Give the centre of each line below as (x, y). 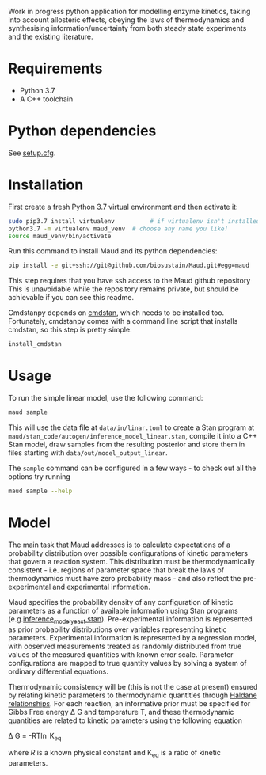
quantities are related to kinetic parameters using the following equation (125, 720)
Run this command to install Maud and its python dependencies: (113, 251)
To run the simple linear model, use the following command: (106, 398)
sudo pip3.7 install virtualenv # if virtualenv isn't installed (134, 221)
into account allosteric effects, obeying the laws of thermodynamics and (126, 20)
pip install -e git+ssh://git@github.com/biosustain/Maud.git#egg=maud (129, 266)
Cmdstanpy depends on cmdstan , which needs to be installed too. (116, 313)
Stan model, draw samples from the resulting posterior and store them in (127, 444)
